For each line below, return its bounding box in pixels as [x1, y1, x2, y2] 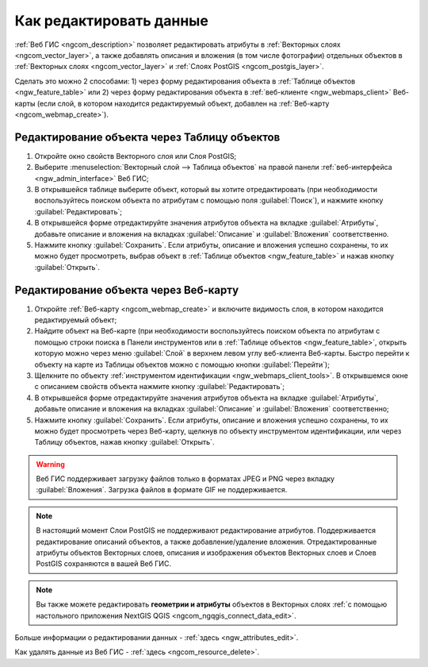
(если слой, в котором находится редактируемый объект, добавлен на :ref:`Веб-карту [36, 98, 330, 108]
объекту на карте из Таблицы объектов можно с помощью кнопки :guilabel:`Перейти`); [34, 360, 331, 369]
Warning [36, 459, 65, 468]
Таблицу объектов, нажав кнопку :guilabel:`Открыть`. [34, 438, 215, 447]
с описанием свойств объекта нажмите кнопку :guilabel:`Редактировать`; [34, 382, 285, 391]
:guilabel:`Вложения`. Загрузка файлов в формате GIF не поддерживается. [36, 485, 288, 495]
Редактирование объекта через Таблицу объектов [14, 130, 281, 144]
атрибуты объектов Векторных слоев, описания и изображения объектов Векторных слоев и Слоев [36, 548, 376, 557]
